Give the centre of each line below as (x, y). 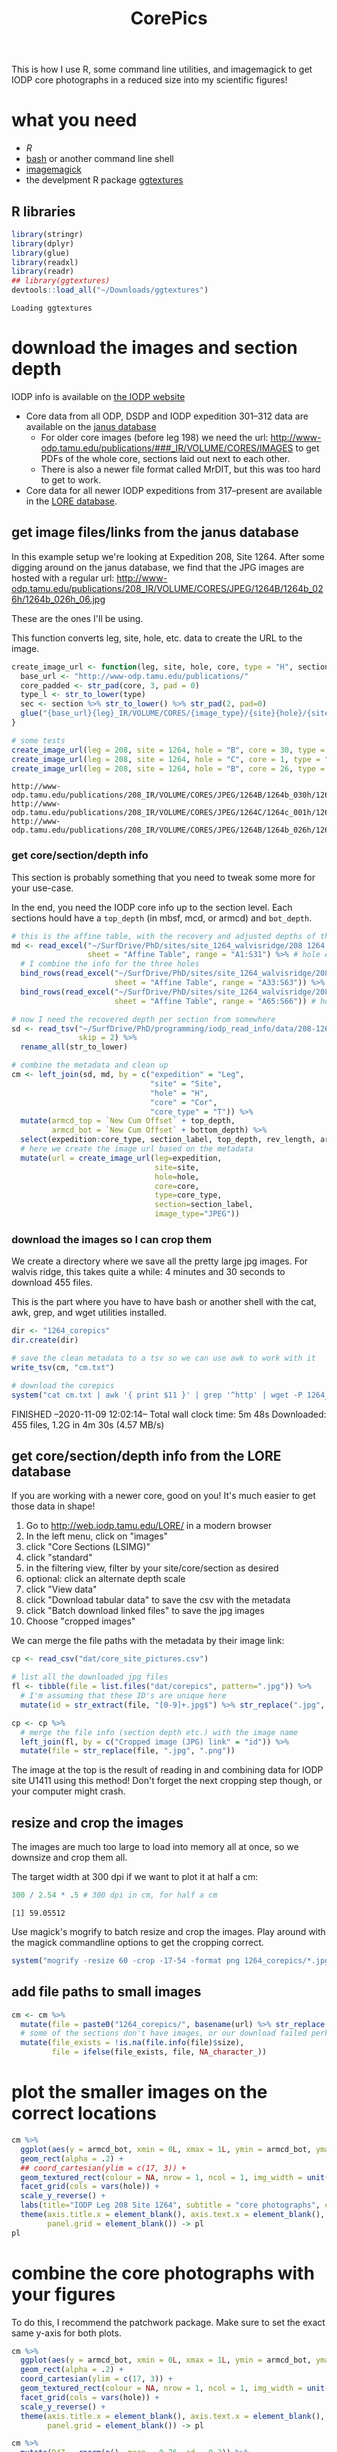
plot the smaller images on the (139, 2092)
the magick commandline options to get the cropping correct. (137, 1943)
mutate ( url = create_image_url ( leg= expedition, (121, 1158)
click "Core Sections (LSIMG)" (88, 1547)
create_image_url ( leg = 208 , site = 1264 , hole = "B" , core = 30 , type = (168, 750)
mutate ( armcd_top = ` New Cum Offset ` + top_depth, (128, 1121)
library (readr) (43, 272)
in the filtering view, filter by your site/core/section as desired (152, 1568)
